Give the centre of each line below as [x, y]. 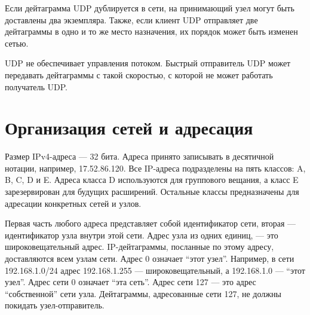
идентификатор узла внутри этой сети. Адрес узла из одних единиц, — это [142, 235]
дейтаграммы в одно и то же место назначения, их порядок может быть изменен [151, 31]
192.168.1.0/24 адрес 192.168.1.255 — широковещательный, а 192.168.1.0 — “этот [155, 270]
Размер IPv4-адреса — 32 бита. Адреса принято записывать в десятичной [139, 156]
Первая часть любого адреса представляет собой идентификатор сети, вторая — [150, 223]
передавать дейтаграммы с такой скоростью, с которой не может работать [139, 74]
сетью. [17, 43]
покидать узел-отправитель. [55, 305]
